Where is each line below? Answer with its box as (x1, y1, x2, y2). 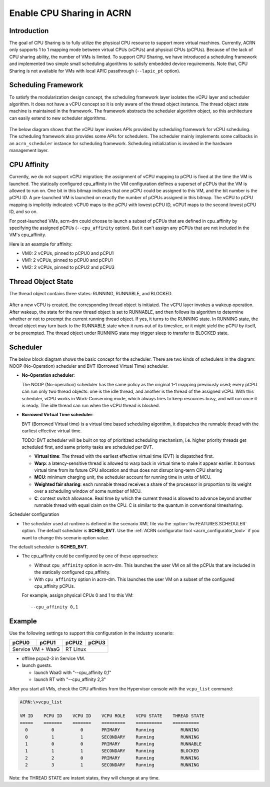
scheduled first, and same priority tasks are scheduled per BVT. (21, 444, 153, 450)
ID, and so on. (9, 209, 38, 215)
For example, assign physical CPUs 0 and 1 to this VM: (21, 592, 134, 598)
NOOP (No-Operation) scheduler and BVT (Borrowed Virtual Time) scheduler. (9, 363, 169, 369)
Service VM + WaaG (12, 646, 60, 653)
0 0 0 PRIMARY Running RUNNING (25, 727, 199, 733)
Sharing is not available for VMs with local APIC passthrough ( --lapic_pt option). (9, 68, 180, 74)
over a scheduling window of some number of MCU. (34, 488, 142, 494)
